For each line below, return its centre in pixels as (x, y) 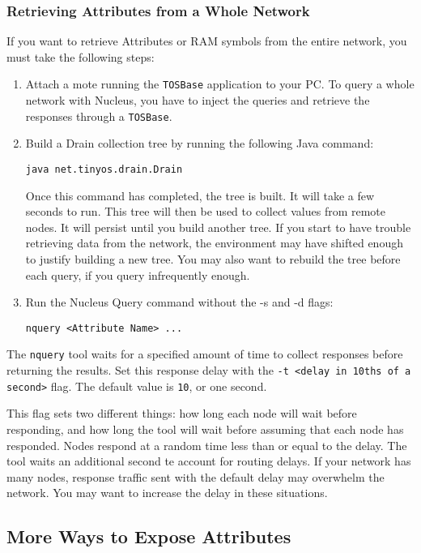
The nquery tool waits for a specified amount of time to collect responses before (205, 354)
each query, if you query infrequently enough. (138, 274)
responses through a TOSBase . (99, 116)
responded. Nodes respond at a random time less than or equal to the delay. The (207, 445)
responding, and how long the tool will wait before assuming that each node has (205, 429)
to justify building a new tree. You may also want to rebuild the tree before (213, 258)
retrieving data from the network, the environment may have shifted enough (214, 243)
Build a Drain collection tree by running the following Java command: (200, 143)
